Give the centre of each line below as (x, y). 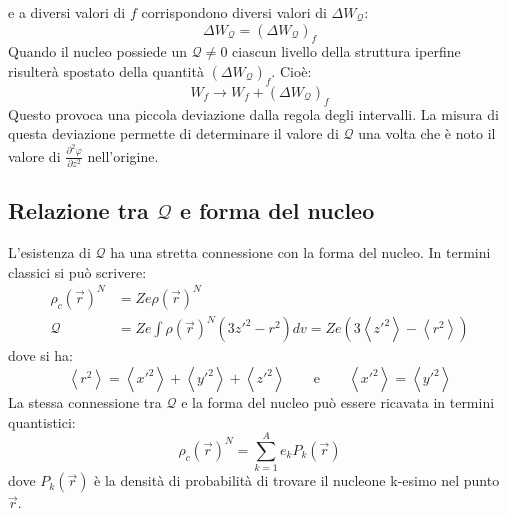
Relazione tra (78, 210)
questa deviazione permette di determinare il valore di (173, 133)
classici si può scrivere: (77, 271)
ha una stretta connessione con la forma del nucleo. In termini (300, 252)
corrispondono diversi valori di (234, 12)
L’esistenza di (49, 252)
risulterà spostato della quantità (106, 70)
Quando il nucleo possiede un (98, 51)
